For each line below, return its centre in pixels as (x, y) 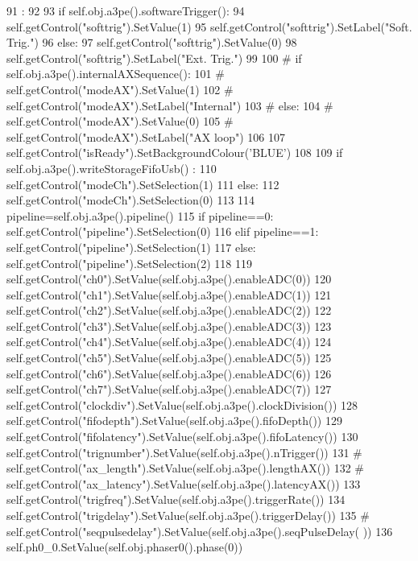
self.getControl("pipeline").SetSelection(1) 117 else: (131, 247)
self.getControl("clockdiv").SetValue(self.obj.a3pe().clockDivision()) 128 (182, 404)
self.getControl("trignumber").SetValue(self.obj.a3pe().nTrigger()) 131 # (184, 452)
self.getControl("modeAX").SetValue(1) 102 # (120, 89)
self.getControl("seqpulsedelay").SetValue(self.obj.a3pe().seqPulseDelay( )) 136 (200, 531)
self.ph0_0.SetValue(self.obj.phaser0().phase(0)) (125, 547)
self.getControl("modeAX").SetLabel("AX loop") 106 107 (146, 136)
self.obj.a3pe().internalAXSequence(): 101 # (116, 74)
